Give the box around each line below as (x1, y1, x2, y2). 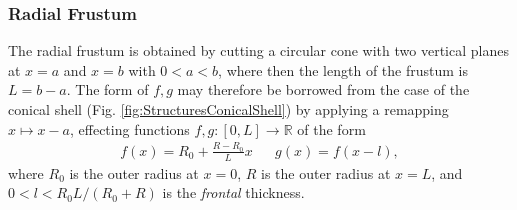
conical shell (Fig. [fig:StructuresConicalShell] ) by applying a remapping (8, 99, 449, 119)
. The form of (66, 79, 149, 100)
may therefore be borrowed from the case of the (177, 79, 470, 100)
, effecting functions (69, 118, 190, 139)
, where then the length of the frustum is (218, 59, 468, 80)
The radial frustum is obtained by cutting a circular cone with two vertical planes (8, 40, 509, 61)
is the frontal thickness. (162, 182, 305, 203)
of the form (297, 118, 366, 139)
